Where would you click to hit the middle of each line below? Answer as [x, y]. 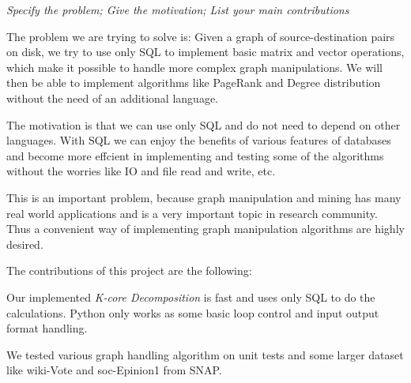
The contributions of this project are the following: [129, 270]
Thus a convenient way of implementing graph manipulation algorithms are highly [205, 229]
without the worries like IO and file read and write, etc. [141, 171]
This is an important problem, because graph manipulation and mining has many [204, 197]
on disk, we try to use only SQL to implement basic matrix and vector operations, [205, 52]
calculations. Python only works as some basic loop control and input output [193, 312]
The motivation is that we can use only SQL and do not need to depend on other [204, 124]
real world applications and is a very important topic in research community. [192, 213]
